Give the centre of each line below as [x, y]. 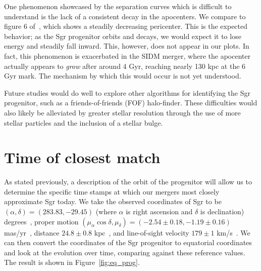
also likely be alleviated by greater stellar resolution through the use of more [122, 112]
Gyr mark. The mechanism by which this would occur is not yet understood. [123, 76]
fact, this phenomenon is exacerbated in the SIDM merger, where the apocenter [127, 55]
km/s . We [233, 232]
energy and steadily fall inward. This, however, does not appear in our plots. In [127, 46]
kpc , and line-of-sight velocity [142, 232]
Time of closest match [82, 157]
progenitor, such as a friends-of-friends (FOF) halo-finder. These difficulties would [131, 103]
